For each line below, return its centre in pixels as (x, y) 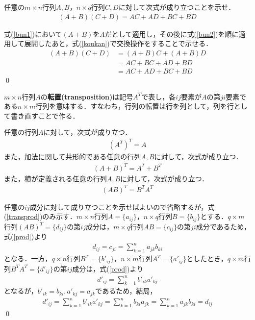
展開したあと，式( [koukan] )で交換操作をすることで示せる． (118, 43)
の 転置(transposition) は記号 (87, 96)
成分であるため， (223, 226)
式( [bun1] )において (33, 34)
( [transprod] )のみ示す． (40, 216)
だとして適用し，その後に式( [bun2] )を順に (172, 34)
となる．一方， (28, 258)
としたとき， (207, 258)
